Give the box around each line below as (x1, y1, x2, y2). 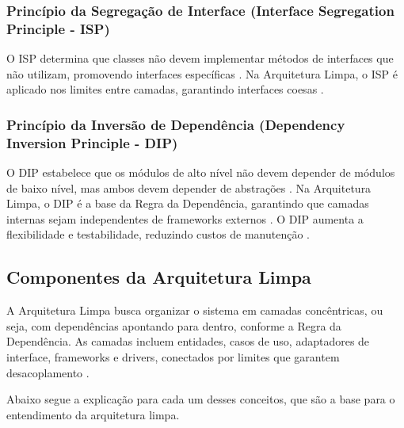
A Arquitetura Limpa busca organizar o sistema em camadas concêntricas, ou (6, 302, 383, 319)
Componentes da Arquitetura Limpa (6, 265, 311, 289)
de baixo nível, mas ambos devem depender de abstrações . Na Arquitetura (6, 179, 372, 196)
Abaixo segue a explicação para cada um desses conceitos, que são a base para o (6, 391, 395, 407)
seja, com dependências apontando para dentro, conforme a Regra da (6, 317, 341, 334)
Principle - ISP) (6, 18, 110, 38)
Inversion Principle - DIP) (6, 132, 178, 152)
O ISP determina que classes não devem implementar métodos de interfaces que (6, 50, 394, 67)
